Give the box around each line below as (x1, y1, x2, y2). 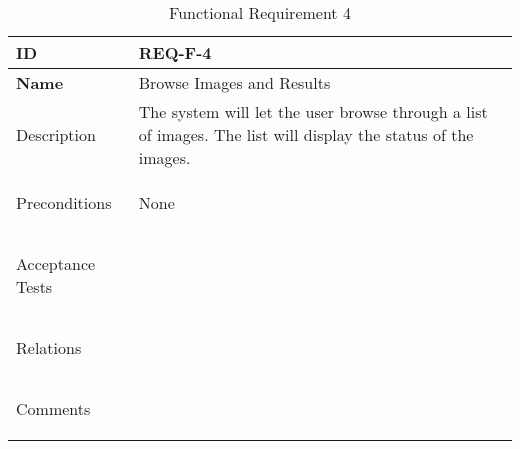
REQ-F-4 (138, 41, 212, 64)
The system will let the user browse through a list (138, 100, 488, 123)
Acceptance (16, 252, 96, 275)
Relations (16, 336, 82, 359)
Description (16, 123, 96, 146)
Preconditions (16, 191, 112, 214)
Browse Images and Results (138, 71, 331, 94)
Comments (16, 397, 91, 420)
